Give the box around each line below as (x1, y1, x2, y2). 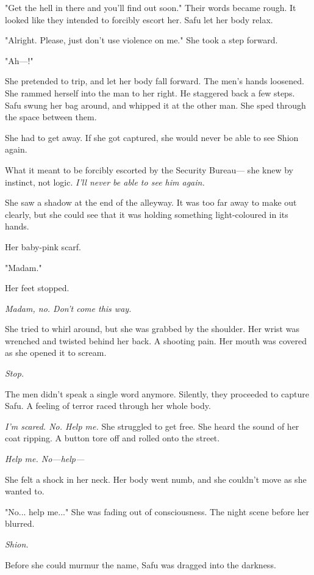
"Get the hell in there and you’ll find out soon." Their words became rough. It (5, 1, 296, 13)
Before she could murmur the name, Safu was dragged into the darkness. (5, 558, 276, 571)
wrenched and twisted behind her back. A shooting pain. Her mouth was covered (5, 334, 307, 347)
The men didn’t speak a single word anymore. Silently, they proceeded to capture (5, 387, 309, 400)
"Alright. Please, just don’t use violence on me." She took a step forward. (5, 34, 278, 46)
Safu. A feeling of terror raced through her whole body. (5, 399, 211, 412)
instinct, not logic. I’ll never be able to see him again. (5, 175, 205, 188)
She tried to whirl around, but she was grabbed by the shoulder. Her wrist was (5, 322, 299, 335)
